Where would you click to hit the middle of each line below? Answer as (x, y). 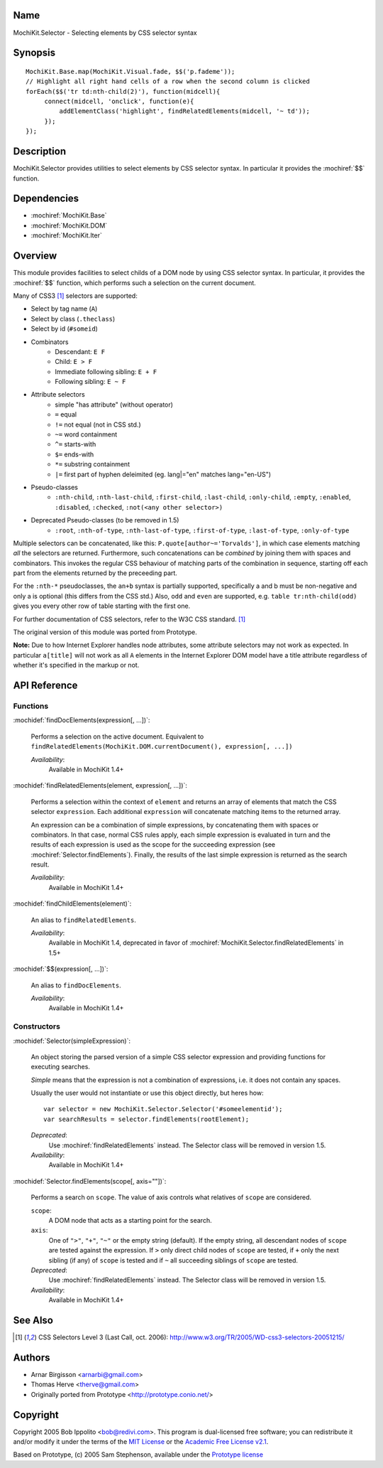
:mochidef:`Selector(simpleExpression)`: (72, 1041)
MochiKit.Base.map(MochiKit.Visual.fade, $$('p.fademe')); (131, 71)
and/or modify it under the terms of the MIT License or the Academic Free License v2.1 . (141, 1441)
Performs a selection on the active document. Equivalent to (117, 736)
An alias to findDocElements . (76, 985)
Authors (32, 1357)
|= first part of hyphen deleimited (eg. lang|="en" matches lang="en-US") (163, 474)
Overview (35, 256)
